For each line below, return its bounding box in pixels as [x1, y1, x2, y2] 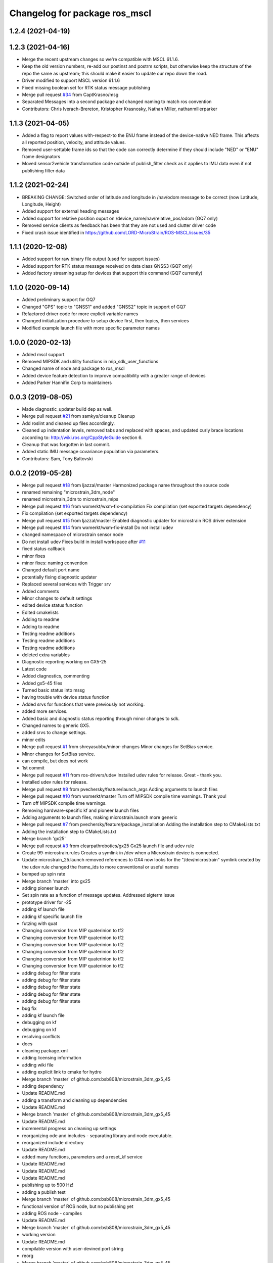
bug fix [22, 1005, 37, 1011]
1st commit [22, 765, 45, 771]
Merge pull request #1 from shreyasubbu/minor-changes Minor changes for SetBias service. [22, 744, 214, 750]
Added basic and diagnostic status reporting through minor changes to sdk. [22, 715, 180, 721]
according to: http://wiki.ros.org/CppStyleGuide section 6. [22, 434, 143, 441]
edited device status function [22, 602, 83, 608]
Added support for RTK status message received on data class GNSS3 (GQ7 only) [22, 263, 193, 269]
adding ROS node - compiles [22, 1210, 82, 1216]
